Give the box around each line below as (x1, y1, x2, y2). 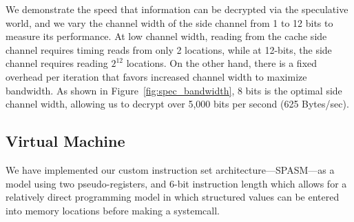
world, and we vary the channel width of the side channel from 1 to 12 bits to (6, 15, 333, 30)
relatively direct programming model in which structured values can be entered (6, 190, 340, 204)
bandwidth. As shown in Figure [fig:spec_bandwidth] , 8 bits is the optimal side (6, 83, 342, 97)
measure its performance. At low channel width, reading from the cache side (6, 29, 327, 43)
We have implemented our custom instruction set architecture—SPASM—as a (6, 162, 335, 176)
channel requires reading (6, 56, 108, 70)
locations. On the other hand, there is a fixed (126, 56, 317, 70)
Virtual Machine (6, 130, 125, 152)
